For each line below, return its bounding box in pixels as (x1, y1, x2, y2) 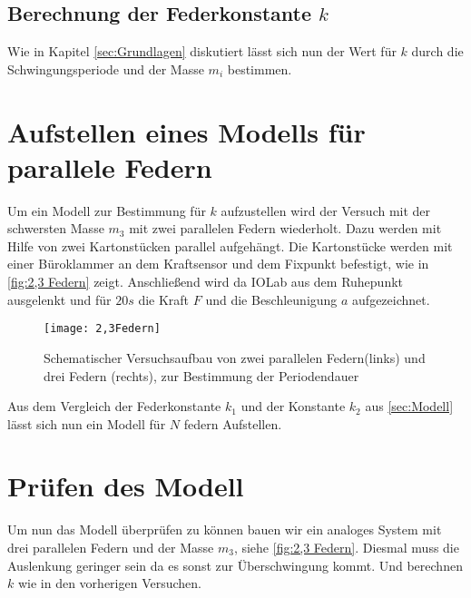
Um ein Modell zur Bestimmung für (7, 201, 206, 220)
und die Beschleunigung (205, 289, 338, 309)
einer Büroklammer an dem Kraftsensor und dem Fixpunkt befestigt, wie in (7, 254, 429, 273)
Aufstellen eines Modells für (7, 113, 366, 150)
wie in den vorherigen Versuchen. (17, 573, 201, 593)
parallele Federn (7, 148, 212, 185)
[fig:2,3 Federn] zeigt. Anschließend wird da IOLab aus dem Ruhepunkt (7, 272, 404, 291)
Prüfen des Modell (7, 467, 244, 505)
